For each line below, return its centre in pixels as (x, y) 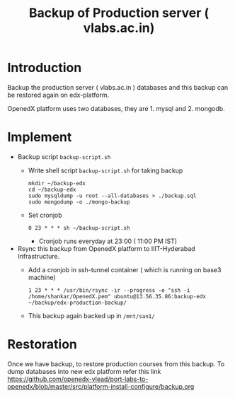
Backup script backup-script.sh (64, 156)
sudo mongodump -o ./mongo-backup (79, 202)
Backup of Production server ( (119, 13)
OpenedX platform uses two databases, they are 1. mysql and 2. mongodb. (116, 108)
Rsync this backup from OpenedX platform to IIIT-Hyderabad (107, 248)
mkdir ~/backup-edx (57, 183)
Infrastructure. (39, 256)
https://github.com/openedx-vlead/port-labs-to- (78, 379)
